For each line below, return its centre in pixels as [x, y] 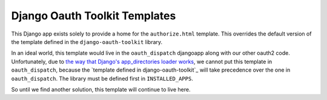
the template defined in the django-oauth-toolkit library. [87, 42]
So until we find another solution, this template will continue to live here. [101, 89]
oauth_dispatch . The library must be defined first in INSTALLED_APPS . [102, 78]
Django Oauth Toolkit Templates [94, 16]
